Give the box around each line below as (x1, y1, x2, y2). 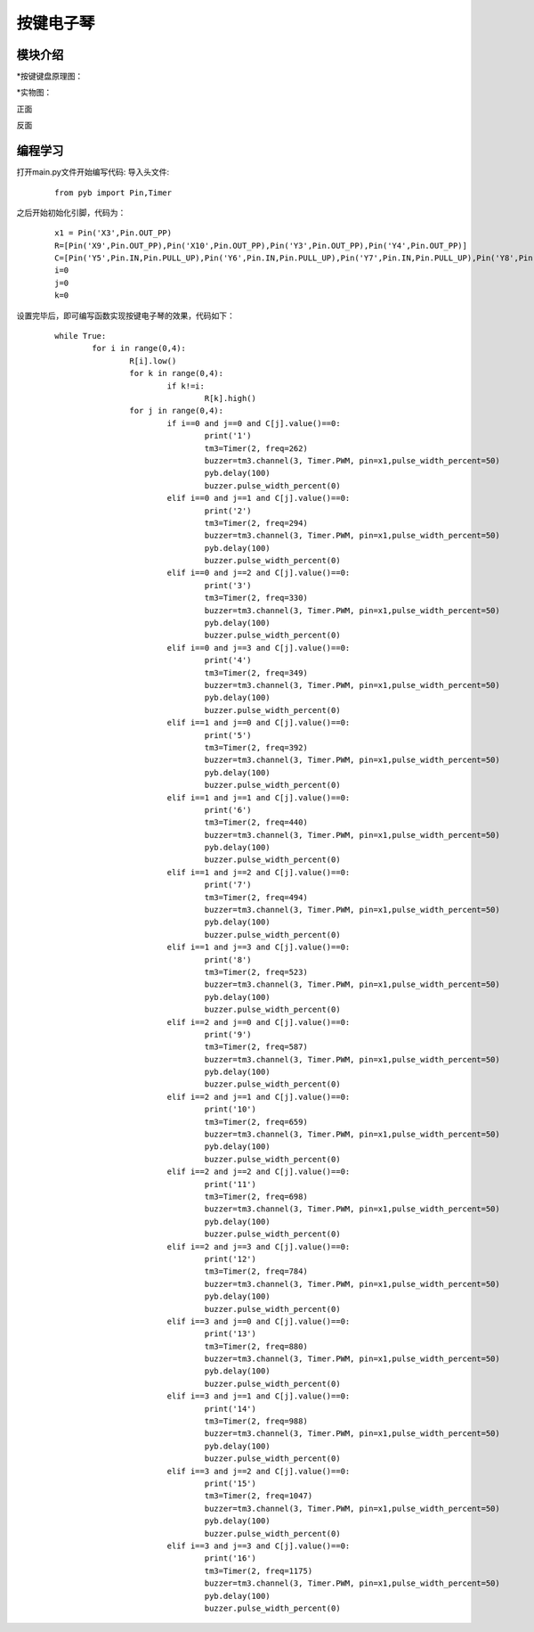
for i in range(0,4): (92, 343, 187, 354)
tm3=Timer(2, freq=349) (204, 668, 309, 677)
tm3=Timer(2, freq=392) (204, 742, 309, 752)
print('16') (204, 1554, 257, 1563)
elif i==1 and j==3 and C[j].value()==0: (166, 942, 351, 953)
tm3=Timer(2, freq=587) (204, 1042, 309, 1052)
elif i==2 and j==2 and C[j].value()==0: (166, 1167, 351, 1177)
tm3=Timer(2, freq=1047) (204, 1491, 313, 1501)
